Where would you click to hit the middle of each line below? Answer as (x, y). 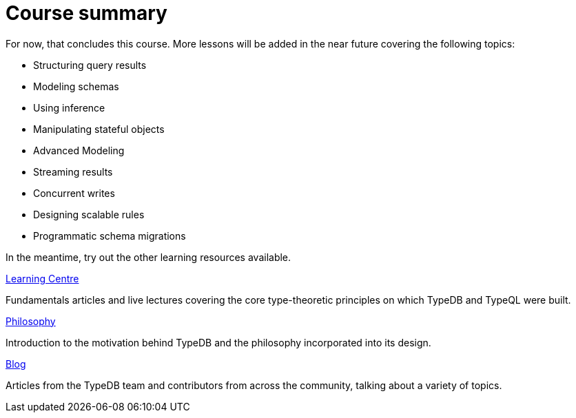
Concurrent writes (74, 193)
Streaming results (73, 171)
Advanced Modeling (79, 150)
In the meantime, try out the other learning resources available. (148, 257)
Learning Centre (42, 278)
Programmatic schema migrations (110, 236)
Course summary (86, 13)
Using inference (69, 107)
